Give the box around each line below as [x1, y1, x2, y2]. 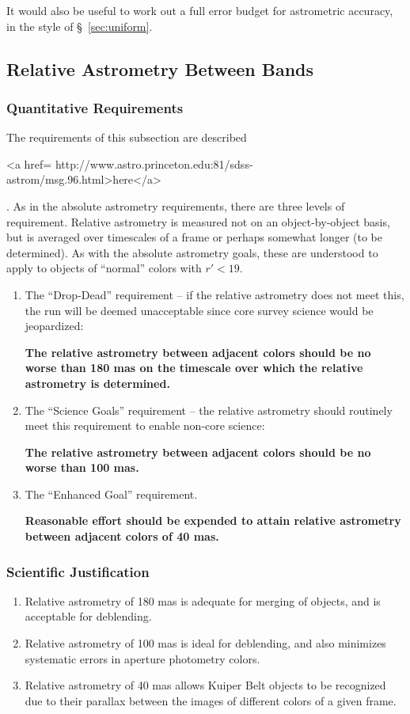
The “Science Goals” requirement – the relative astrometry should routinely [25, 401, 393, 418]
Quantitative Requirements [6, 97, 184, 117]
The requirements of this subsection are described [6, 129, 247, 146]
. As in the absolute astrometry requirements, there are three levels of [6, 197, 345, 214]
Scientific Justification [6, 561, 150, 581]
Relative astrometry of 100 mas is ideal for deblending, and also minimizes [25, 635, 386, 651]
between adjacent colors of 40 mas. [25, 528, 219, 545]
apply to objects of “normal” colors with [6, 260, 202, 276]
